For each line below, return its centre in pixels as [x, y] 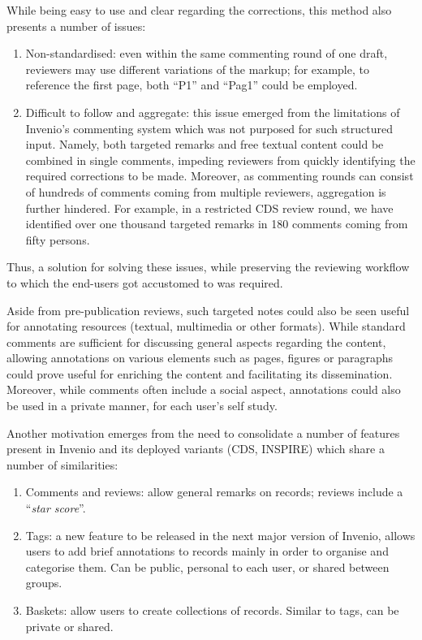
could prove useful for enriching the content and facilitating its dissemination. [200, 373]
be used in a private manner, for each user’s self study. [142, 406]
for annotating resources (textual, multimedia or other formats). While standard [206, 326]
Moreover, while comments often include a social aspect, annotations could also [204, 389]
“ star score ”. [56, 508]
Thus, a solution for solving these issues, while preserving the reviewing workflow [208, 267]
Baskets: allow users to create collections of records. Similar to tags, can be [212, 610]
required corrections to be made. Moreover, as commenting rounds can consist [220, 176]
